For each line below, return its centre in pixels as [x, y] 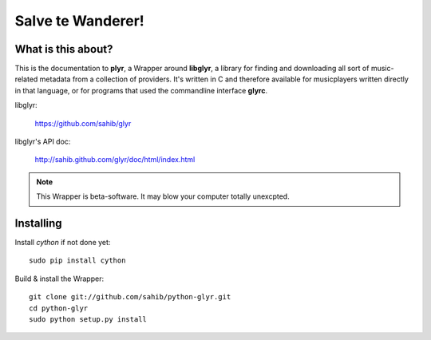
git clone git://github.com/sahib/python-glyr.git [130, 297]
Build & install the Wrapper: [59, 279]
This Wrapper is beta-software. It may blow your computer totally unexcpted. [163, 196]
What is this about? [64, 49]
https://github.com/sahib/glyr [83, 123]
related [26, 79]
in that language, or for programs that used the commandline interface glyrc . [141, 90]
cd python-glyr [59, 308]
